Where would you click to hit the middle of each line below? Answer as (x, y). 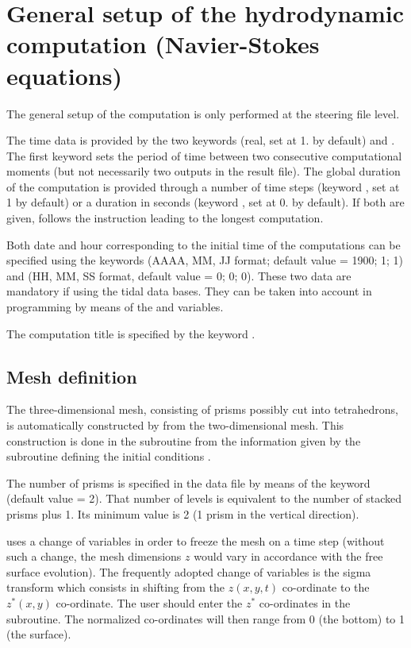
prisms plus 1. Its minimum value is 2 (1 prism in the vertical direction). (183, 513)
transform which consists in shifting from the (116, 587)
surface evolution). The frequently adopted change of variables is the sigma (189, 571)
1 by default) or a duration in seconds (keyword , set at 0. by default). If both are (205, 202)
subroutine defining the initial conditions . (109, 456)
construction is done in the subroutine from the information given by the (184, 440)
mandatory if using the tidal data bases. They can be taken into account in (189, 291)
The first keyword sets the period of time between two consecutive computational (204, 155)
